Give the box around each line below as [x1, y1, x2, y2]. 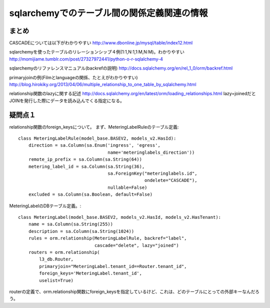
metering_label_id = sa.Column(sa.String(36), [28, 163, 145, 169]
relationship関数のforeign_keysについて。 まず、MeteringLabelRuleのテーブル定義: [9, 124, 179, 130]
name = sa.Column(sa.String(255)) [28, 221, 113, 227]
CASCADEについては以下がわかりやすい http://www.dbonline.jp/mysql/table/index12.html [9, 40, 193, 46]
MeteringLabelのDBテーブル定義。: [9, 203, 81, 209]
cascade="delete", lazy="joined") [94, 242, 179, 248]
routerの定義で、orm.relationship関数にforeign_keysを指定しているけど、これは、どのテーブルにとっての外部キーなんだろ [9, 288, 259, 294]
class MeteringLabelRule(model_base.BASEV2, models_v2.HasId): [18, 136, 176, 141]
